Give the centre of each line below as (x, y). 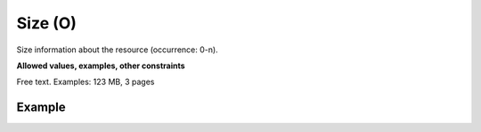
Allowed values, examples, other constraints (101, 66)
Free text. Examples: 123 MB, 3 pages (86, 82)
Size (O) (47, 23)
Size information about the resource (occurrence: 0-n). (117, 50)
